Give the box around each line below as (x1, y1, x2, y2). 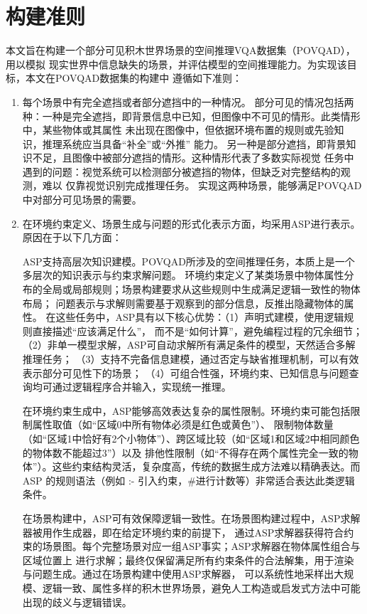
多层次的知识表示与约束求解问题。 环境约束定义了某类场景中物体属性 (22, 268, 344, 282)
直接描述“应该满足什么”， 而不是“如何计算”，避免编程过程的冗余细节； (32, 323, 363, 338)
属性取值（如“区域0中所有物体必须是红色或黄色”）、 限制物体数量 (32, 417, 334, 432)
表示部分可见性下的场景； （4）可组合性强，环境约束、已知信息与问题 (22, 365, 349, 380)
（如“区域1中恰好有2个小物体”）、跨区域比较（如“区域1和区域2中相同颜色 (22, 430, 360, 445)
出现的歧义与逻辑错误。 (22, 594, 132, 609)
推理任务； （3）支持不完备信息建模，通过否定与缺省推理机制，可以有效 (22, 351, 359, 366)
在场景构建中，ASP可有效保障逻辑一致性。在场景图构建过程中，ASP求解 (22, 510, 361, 525)
